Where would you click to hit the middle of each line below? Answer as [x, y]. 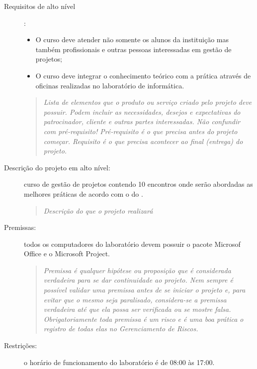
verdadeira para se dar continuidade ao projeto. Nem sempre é [138, 280]
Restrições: [21, 345]
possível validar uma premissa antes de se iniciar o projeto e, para [144, 290]
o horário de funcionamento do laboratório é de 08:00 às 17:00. [119, 362]
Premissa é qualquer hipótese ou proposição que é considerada [137, 270]
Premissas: [20, 227]
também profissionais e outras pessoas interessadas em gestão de [133, 49]
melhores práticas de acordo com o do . [84, 193]
